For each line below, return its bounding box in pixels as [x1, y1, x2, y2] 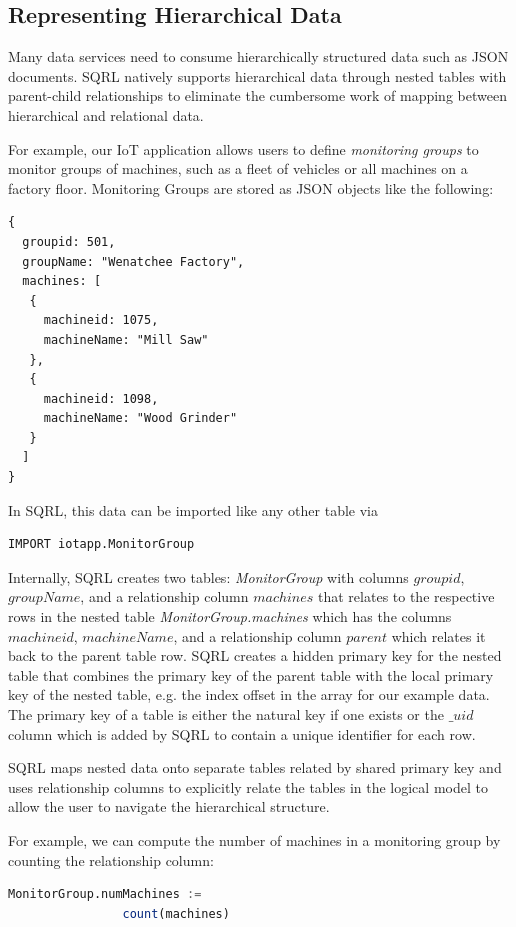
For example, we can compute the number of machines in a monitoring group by [8, 829, 501, 850]
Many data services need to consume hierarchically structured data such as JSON [8, 46, 509, 67]
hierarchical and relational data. [8, 104, 204, 125]
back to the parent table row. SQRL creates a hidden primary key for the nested [8, 645, 502, 666]
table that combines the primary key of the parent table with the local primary [8, 664, 494, 685]
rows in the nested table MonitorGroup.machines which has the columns [8, 606, 452, 627]
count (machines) [122, 906, 230, 921]
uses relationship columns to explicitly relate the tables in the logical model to [8, 776, 488, 797]
